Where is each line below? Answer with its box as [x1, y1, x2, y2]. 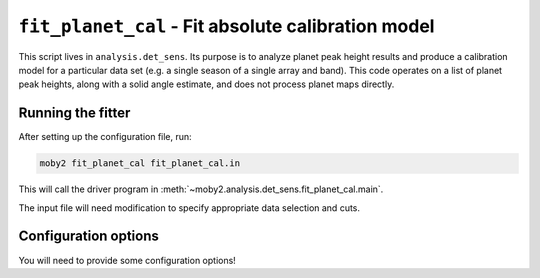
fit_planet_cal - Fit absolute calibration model [18, 15, 435, 37]
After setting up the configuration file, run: [18, 131, 192, 143]
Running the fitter [18, 105, 131, 122]
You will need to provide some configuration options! [18, 254, 237, 266]
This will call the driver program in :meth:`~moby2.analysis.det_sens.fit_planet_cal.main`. [18, 183, 384, 195]
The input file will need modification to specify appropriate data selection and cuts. [18, 201, 360, 214]
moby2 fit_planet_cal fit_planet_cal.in [39, 158, 240, 169]
